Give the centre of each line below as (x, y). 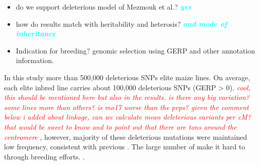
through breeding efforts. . (45, 156)
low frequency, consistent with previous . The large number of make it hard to (125, 147)
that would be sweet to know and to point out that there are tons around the (120, 126)
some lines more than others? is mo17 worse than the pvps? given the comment (126, 107)
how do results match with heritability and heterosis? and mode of (121, 23)
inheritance (36, 34)
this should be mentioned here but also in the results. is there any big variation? (127, 97)
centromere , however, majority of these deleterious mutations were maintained (126, 136)
